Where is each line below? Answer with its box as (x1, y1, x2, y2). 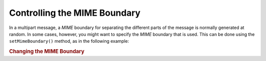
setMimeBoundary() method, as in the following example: (9, 38, 129, 44)
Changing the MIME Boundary (9, 48, 85, 55)
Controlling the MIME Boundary (9, 7, 140, 18)
